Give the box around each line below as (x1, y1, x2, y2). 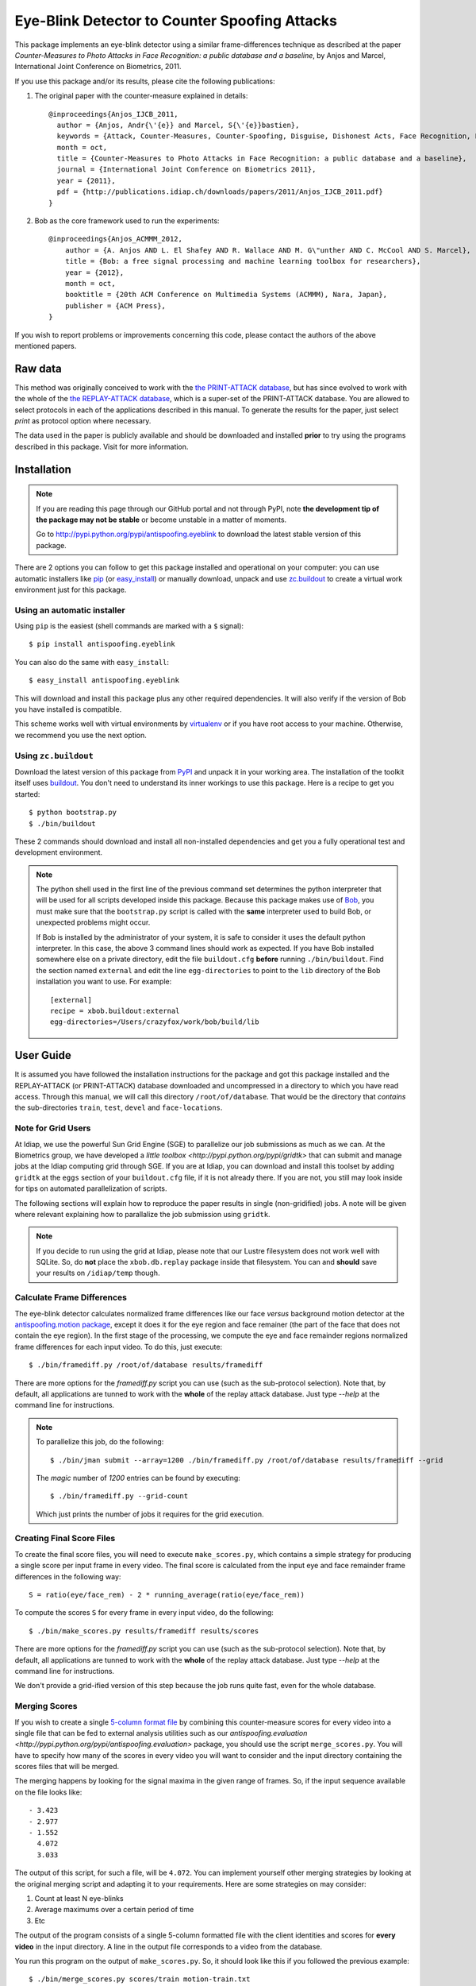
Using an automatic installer (14, 605, 126, 616)
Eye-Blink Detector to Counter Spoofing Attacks (14, 12, 337, 29)
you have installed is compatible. (14, 705, 122, 714)
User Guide (14, 1049, 71, 1062)
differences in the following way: (14, 1571, 121, 1581)
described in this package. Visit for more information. (14, 442, 189, 451)
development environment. (14, 848, 103, 857)
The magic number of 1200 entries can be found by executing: (36, 1473, 241, 1482)
